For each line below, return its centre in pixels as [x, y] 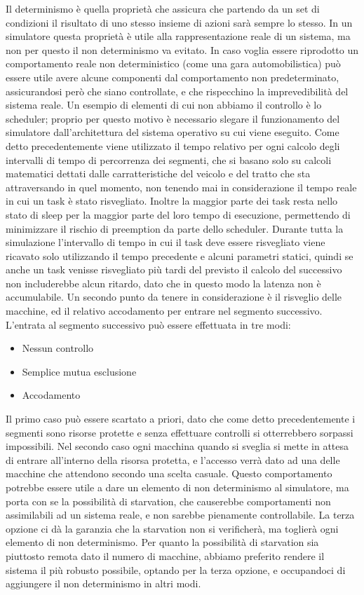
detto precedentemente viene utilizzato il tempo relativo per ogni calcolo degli [173, 145]
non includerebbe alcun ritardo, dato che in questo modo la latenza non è [163, 283]
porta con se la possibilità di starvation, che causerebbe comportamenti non [168, 501]
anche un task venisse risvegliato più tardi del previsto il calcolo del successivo [174, 269]
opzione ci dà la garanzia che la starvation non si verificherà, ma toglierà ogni [172, 528]
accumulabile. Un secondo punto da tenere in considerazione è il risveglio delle [174, 297]
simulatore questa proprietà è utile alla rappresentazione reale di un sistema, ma [178, 36]
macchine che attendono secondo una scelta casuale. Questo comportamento [169, 473]
